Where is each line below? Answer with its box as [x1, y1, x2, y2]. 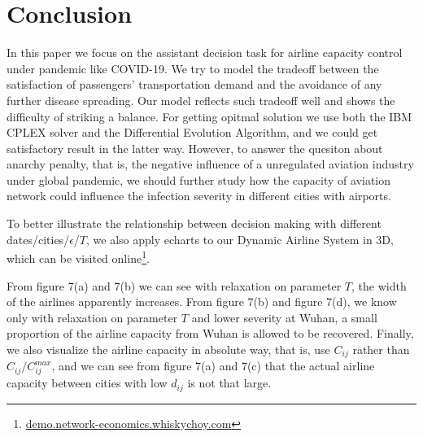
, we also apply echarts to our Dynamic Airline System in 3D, [86, 230, 394, 247]
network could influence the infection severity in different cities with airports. [7, 187, 391, 204]
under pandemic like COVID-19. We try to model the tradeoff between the [7, 59, 379, 76]
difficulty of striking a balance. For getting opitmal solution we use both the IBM [7, 107, 412, 125]
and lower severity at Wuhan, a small [191, 308, 377, 326]
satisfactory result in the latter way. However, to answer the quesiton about [7, 139, 383, 156]
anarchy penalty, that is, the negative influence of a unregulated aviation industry [7, 155, 414, 173]
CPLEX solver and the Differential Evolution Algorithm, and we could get [7, 124, 378, 141]
